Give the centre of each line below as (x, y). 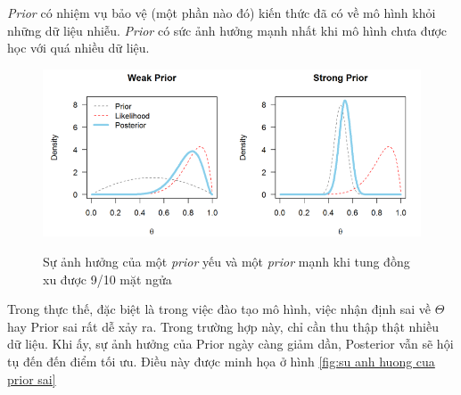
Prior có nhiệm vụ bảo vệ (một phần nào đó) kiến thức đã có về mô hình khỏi (222, 12)
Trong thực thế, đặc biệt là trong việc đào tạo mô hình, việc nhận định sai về (219, 309)
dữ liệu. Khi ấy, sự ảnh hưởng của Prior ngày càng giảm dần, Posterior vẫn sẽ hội (230, 344)
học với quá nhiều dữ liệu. (78, 48)
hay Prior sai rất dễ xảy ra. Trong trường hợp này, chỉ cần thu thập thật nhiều (223, 326)
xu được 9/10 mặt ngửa (107, 279)
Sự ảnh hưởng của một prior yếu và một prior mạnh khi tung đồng (226, 262)
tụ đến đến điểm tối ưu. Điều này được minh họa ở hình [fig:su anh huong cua (221, 361)
